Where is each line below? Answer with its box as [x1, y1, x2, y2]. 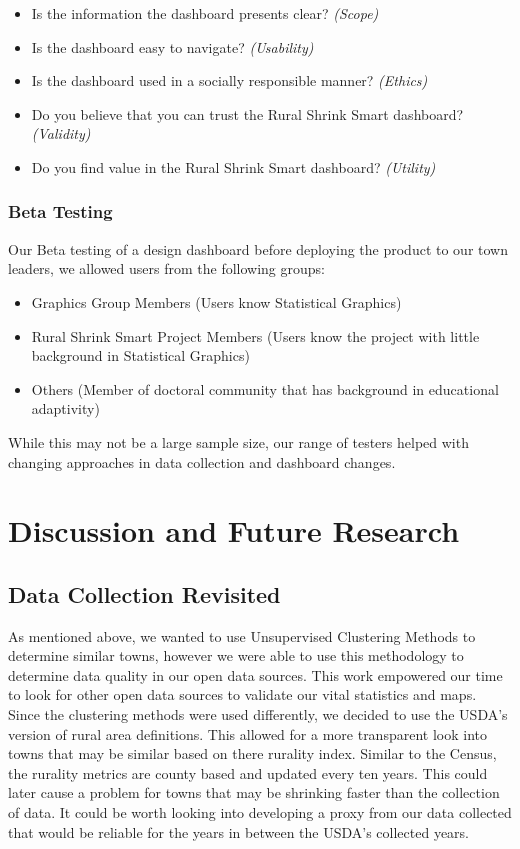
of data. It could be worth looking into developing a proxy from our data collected [8, 802, 512, 823]
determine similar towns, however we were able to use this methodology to [8, 645, 464, 666]
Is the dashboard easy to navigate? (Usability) [31, 36, 314, 57]
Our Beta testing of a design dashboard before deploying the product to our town [8, 238, 508, 259]
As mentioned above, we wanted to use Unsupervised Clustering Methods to [8, 625, 476, 646]
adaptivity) [31, 398, 100, 419]
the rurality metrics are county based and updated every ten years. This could [8, 762, 488, 783]
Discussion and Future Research [8, 510, 460, 551]
